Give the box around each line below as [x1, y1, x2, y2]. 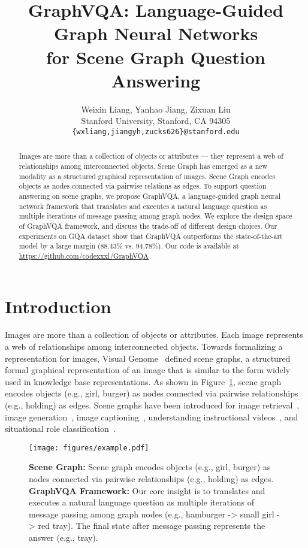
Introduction [5, 293, 111, 318]
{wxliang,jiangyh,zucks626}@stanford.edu [72, 127, 240, 136]
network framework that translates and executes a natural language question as [19, 201, 267, 211]
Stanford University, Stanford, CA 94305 [81, 114, 231, 127]
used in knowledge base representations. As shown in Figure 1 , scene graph [5, 375, 282, 387]
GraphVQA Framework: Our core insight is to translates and [29, 484, 265, 496]
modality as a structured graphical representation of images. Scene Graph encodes [19, 171, 276, 181]
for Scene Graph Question [46, 44, 265, 69]
